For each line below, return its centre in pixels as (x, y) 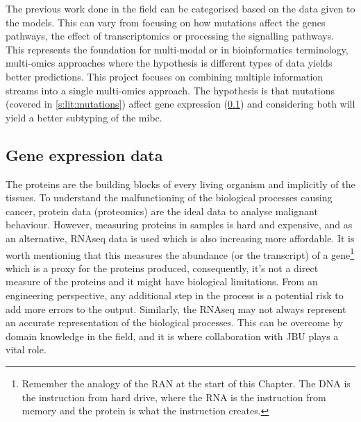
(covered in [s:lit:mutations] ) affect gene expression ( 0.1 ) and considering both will (180, 104)
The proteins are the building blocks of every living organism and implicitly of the (180, 184)
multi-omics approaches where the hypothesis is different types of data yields (169, 63)
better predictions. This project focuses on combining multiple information (165, 76)
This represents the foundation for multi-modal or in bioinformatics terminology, (177, 49)
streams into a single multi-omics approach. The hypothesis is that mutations (170, 90)
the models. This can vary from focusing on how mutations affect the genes (166, 22)
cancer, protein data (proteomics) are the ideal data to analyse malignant (162, 211)
